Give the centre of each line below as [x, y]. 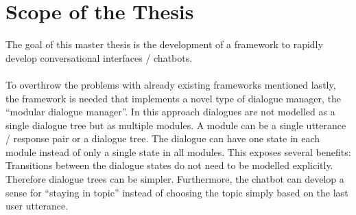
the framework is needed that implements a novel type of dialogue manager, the [174, 98]
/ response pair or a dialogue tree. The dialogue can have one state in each [163, 138]
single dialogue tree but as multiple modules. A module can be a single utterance [176, 125]
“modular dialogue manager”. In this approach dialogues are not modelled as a [170, 112]
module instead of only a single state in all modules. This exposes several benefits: [178, 151]
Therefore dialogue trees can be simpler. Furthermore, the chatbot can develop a [175, 179]
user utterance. [37, 206]
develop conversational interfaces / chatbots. [99, 57]
